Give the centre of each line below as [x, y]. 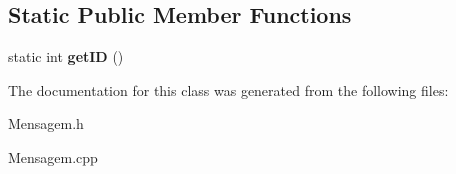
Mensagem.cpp [53, 156]
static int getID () [66, 56]
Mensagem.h [46, 123]
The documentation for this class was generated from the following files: [228, 89]
